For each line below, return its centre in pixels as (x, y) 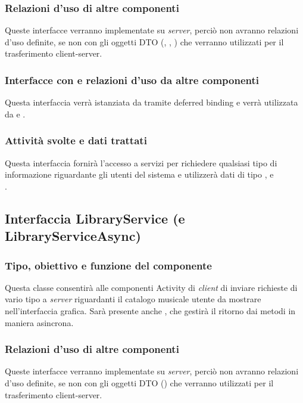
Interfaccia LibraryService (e (95, 218)
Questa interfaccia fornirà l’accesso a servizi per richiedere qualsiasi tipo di (141, 162)
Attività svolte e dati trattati (76, 140)
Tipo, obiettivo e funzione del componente (108, 265)
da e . (15, 114)
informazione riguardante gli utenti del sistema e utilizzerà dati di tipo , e (139, 174)
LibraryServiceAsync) (73, 236)
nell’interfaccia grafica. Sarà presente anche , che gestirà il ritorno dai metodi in (150, 310)
